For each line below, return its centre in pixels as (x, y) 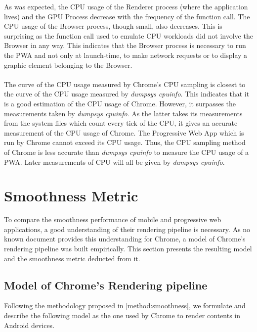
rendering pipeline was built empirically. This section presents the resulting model (128, 248)
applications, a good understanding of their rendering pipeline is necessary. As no (127, 229)
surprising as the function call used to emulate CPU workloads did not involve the (128, 35)
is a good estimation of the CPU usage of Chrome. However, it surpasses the (120, 103)
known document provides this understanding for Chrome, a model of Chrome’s (125, 239)
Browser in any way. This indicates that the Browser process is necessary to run (125, 45)
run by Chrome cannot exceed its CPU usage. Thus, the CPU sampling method (125, 142)
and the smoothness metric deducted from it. (72, 258)
